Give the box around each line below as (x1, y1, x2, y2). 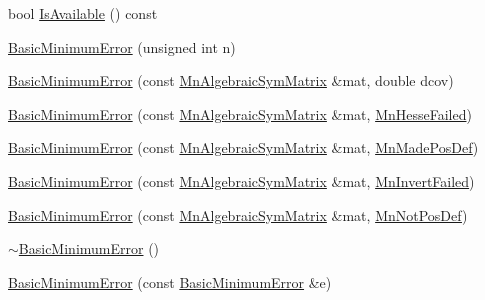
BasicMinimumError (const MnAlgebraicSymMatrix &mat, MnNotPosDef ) (8, 204, 468, 225)
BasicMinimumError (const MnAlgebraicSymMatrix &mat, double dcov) (8, 70, 454, 91)
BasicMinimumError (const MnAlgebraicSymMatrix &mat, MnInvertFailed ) (8, 170, 475, 191)
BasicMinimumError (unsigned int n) (8, 36, 236, 57)
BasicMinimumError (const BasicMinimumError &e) (8, 271, 332, 292)
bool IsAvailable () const (8, 3, 158, 23)
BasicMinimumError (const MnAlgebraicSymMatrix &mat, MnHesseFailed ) (8, 103, 472, 124)
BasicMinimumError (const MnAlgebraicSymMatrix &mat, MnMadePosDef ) (8, 137, 479, 158)
